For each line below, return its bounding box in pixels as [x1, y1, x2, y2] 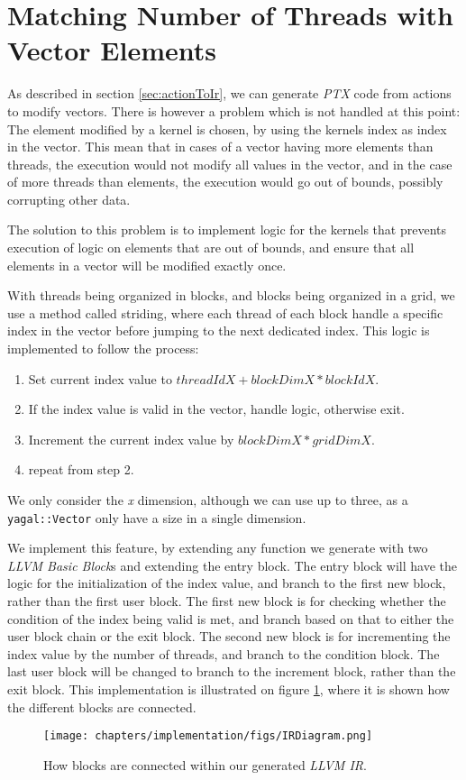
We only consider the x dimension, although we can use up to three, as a [7, 491, 408, 509]
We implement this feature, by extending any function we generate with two [7, 538, 428, 557]
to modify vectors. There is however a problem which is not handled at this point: [7, 101, 461, 120]
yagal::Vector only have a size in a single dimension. [7, 508, 306, 527]
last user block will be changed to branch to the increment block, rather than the [7, 662, 456, 681]
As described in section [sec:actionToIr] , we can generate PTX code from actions [7, 84, 452, 103]
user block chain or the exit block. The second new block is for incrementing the [7, 627, 451, 646]
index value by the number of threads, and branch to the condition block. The [7, 644, 440, 663]
